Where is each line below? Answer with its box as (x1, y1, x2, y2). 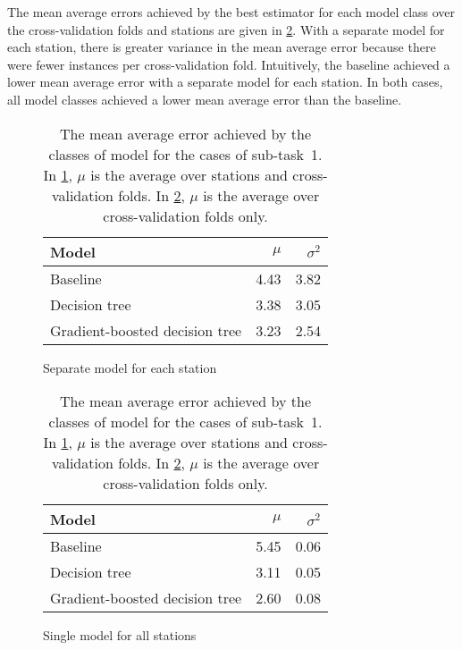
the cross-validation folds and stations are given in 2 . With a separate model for (7, 20, 445, 38)
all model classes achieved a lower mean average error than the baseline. (7, 89, 402, 108)
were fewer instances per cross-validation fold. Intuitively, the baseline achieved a (7, 55, 450, 73)
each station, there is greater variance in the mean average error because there (7, 38, 436, 56)
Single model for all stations (43, 626, 197, 645)
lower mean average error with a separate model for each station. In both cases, (7, 72, 443, 91)
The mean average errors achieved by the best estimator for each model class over (7, 3, 456, 21)
